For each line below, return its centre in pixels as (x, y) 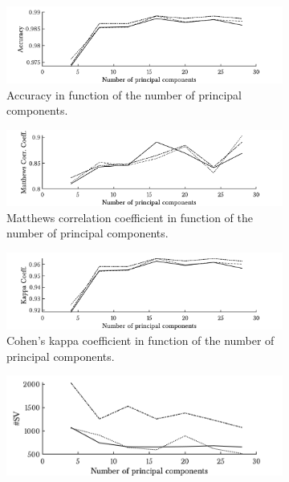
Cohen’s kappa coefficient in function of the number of (140, 340)
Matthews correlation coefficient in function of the (130, 217)
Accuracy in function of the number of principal (124, 94)
